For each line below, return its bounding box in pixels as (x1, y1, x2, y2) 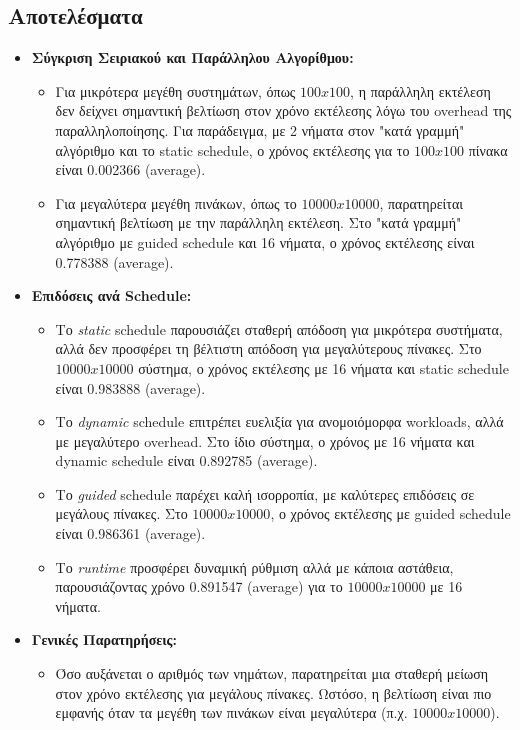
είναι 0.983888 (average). (55, 377, 206, 398)
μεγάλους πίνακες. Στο (55, 503, 188, 524)
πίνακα (468, 139, 508, 160)
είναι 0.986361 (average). (55, 523, 206, 544)
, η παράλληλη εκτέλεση (350, 80, 491, 101)
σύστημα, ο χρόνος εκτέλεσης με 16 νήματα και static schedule (138, 357, 509, 378)
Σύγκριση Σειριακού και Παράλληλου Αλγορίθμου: (31, 47, 354, 68)
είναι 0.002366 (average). (55, 159, 206, 180)
